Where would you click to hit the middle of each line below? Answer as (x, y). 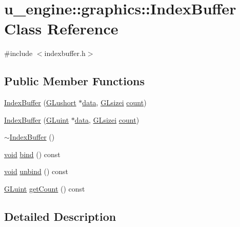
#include (18, 53)
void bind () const (32, 154)
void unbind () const (36, 171)
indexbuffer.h (65, 53)
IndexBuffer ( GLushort (40, 102)
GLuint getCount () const (45, 189)
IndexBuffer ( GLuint (37, 119)
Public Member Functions (74, 81)
